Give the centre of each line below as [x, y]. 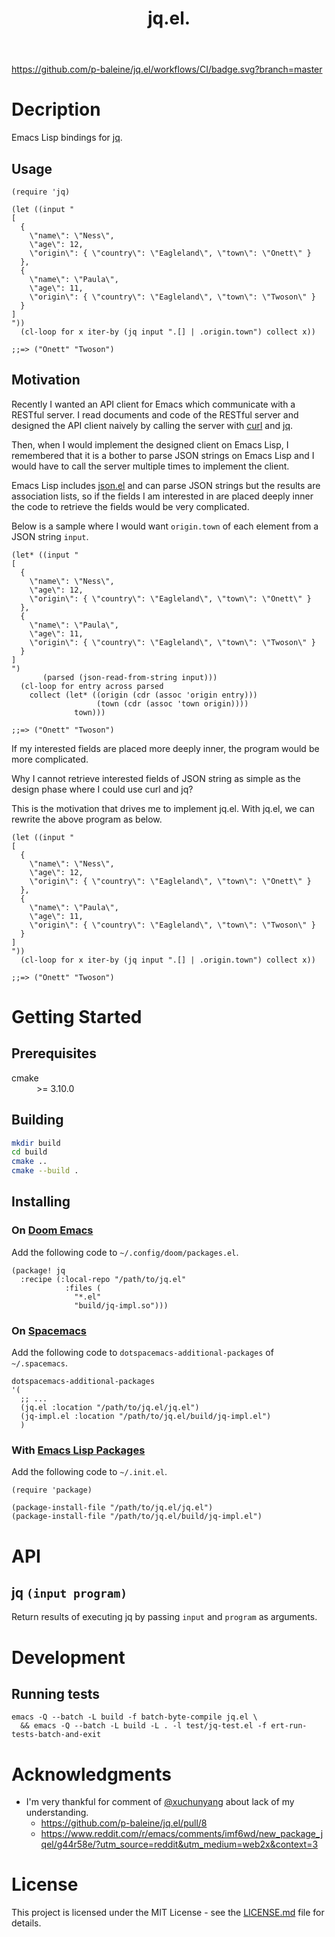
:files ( [83, 1288]
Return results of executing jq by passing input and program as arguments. [164, 1617]
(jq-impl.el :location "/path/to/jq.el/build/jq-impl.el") [146, 1417]
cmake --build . [45, 1171]
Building [37, 1120]
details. [26, 1923]
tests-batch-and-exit [56, 1735]
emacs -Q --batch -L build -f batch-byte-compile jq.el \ [134, 1717]
